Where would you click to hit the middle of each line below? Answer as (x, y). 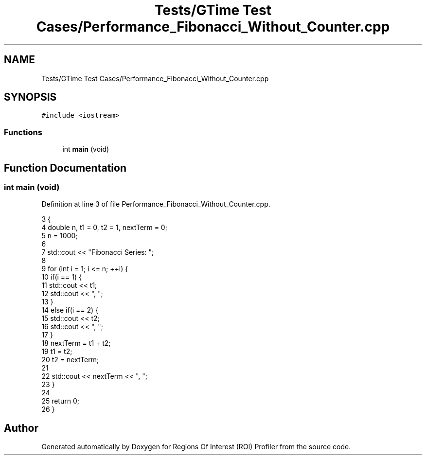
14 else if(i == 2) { (70, 310)
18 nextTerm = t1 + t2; (76, 343)
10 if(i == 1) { (62, 277)
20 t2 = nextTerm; (70, 360)
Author (21, 428)
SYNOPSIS (30, 97)
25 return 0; (60, 401)
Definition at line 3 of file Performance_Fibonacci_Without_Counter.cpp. (156, 204)
